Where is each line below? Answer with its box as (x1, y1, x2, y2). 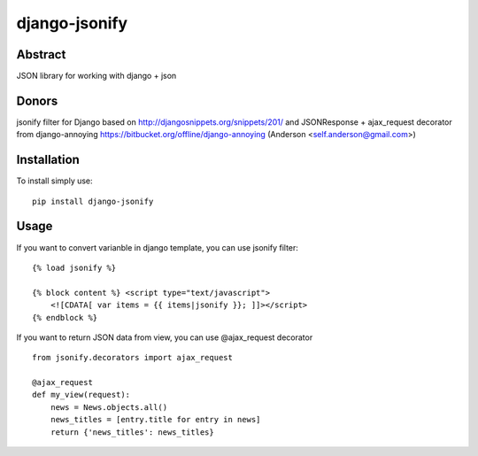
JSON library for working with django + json (16, 71, 177, 81)
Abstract (16, 47, 66, 62)
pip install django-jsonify (32, 196, 154, 206)
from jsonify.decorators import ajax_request (32, 352, 234, 363)
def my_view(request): (32, 390, 131, 400)
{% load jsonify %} (32, 262, 117, 273)
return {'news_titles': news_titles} (50, 427, 214, 437)
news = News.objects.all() (50, 402, 168, 412)
